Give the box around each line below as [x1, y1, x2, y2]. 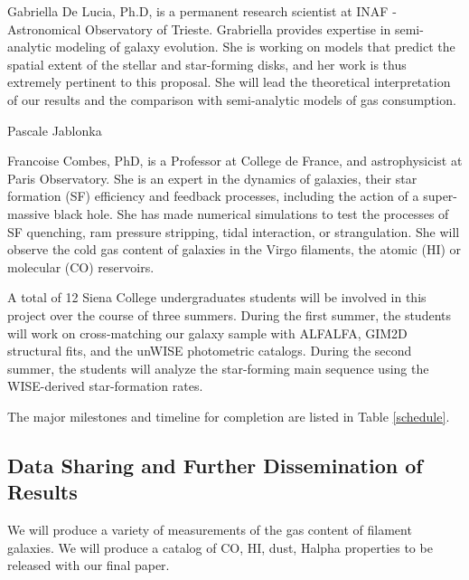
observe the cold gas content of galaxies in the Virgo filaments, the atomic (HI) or [7, 240, 462, 259]
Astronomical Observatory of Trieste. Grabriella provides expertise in [7, 19, 391, 38]
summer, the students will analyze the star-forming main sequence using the [7, 358, 429, 377]
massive [7, 204, 50, 223]
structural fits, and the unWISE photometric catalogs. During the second [7, 341, 412, 360]
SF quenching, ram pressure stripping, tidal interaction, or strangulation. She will [7, 222, 460, 241]
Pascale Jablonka [7, 120, 102, 139]
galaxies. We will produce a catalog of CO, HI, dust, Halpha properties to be [7, 537, 433, 556]
